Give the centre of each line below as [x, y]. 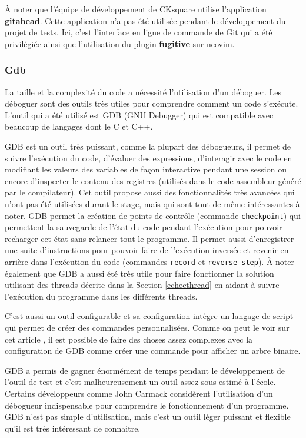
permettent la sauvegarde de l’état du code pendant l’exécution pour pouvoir [144, 227]
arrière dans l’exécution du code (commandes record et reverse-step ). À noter [150, 261]
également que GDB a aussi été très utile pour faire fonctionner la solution [139, 273]
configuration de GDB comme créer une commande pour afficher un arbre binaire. [153, 351]
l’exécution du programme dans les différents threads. [101, 296]
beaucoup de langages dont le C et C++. [79, 126]
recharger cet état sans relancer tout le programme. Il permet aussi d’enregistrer [149, 238]
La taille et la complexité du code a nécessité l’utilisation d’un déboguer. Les [143, 92]
